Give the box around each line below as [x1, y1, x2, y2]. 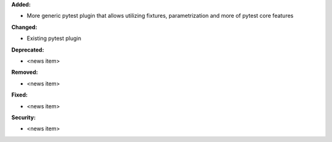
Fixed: [11, 91, 28, 98]
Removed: [11, 68, 38, 76]
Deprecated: [11, 46, 44, 53]
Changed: [11, 23, 38, 31]
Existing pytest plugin [26, 34, 81, 42]
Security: [11, 114, 36, 121]
